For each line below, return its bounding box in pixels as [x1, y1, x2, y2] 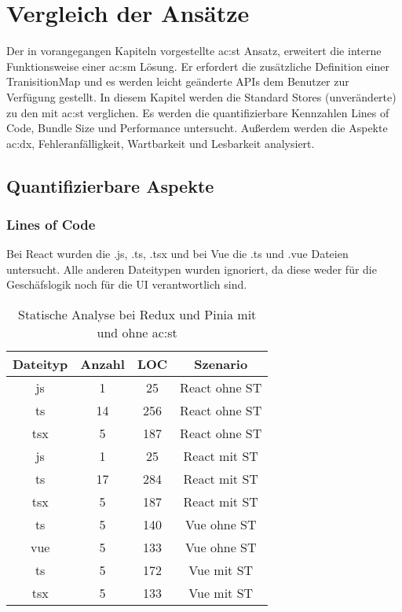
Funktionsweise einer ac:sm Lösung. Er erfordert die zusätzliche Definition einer [6, 57, 389, 74]
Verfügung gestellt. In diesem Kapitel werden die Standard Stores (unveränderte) [6, 88, 397, 105]
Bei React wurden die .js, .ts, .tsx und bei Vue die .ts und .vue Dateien [6, 245, 349, 262]
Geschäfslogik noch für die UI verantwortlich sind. [6, 276, 247, 293]
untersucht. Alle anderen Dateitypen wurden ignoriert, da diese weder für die [6, 260, 377, 277]
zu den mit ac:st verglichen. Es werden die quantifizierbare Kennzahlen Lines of [6, 104, 389, 120]
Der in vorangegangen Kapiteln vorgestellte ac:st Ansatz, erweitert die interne [6, 42, 382, 59]
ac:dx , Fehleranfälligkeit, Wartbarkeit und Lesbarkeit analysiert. [6, 135, 315, 151]
